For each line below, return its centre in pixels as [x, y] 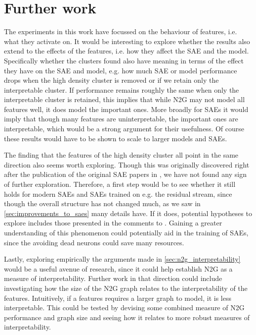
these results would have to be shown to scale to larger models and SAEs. [116, 138]
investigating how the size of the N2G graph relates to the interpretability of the [126, 288]
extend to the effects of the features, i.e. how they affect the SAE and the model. [127, 51]
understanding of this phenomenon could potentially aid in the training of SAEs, [126, 232]
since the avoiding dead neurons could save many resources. [94, 242]
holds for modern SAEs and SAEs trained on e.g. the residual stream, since [118, 194]
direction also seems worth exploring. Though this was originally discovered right [127, 164]
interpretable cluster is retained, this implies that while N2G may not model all [125, 99]
